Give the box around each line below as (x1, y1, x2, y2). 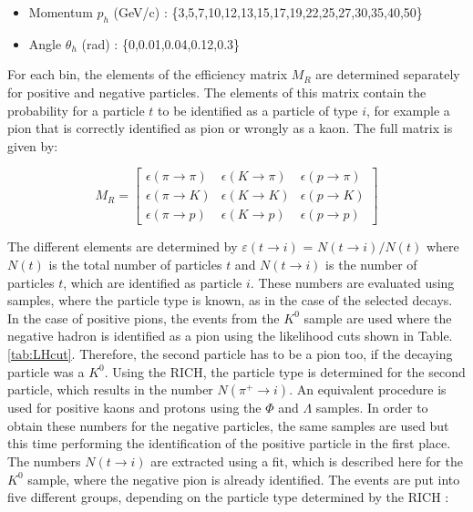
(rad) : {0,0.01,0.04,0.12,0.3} (81, 34, 241, 53)
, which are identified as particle (63, 272, 242, 292)
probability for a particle (7, 100, 145, 119)
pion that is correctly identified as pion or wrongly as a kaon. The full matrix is (7, 118, 453, 138)
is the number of (325, 255, 417, 274)
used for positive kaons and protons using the (7, 398, 262, 417)
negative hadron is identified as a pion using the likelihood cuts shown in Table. (7, 326, 453, 345)
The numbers (7, 451, 81, 470)
